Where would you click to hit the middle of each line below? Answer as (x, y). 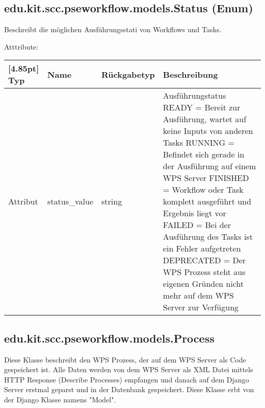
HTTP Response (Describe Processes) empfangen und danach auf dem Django (127, 379)
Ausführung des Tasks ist (208, 237)
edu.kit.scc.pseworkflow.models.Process (109, 338)
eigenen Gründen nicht (203, 284)
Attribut (23, 201)
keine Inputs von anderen (208, 131)
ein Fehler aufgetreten (202, 248)
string (112, 201)
